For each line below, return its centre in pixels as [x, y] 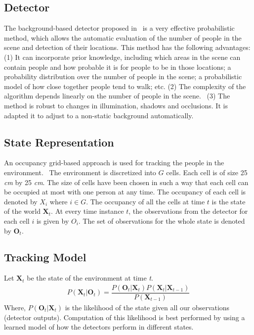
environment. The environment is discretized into [80, 172]
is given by [53, 220]
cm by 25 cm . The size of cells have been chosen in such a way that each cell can [126, 182]
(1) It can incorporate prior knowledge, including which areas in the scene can [122, 57]
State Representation [59, 142]
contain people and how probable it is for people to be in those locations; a [118, 67]
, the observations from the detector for [188, 211]
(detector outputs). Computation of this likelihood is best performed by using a [125, 317]
